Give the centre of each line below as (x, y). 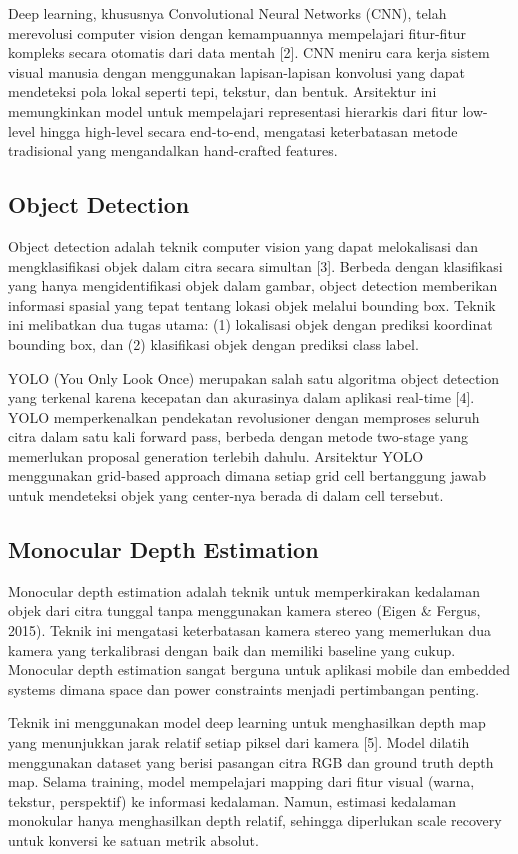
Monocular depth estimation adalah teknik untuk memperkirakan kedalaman (244, 590)
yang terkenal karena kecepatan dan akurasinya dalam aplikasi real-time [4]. (241, 397)
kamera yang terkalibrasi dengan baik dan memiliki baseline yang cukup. (232, 649)
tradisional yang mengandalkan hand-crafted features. (173, 150)
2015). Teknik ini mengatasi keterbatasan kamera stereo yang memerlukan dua (249, 630)
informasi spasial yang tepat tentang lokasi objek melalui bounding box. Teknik (252, 304)
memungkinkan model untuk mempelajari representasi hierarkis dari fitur (233, 110)
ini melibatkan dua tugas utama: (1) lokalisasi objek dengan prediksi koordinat (250, 324)
